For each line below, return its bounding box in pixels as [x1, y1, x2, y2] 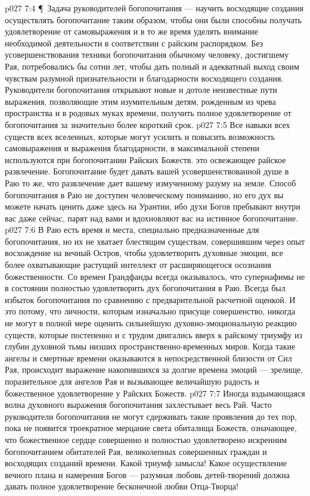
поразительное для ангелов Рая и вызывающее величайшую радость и [5, 375, 259, 387]
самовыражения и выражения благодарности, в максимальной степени [5, 142, 259, 154]
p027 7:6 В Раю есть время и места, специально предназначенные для [5, 223, 259, 236]
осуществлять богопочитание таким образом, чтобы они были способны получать [5, 13, 302, 26]
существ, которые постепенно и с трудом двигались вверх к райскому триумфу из [5, 328, 303, 341]
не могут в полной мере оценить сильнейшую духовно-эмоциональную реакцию [5, 317, 297, 329]
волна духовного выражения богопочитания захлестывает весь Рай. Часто [5, 398, 272, 411]
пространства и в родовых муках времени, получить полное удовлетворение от [5, 107, 292, 119]
